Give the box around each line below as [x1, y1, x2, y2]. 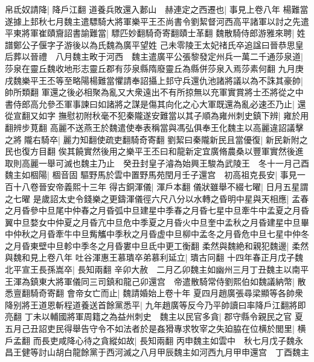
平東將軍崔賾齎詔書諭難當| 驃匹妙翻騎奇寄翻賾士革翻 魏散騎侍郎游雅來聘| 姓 [5, 27, 306, 39]
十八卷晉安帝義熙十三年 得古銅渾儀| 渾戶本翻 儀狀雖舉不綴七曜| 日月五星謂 [13, 180, 309, 192]
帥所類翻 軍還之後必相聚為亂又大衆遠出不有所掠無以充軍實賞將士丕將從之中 [5, 86, 304, 98]
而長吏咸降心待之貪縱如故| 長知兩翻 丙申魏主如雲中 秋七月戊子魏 [33, 334, 295, 346]
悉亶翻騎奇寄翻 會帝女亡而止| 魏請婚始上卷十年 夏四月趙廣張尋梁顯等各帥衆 [5, 287, 303, 299]
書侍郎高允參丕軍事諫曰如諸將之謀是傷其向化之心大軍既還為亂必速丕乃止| [5, 97, 295, 110]
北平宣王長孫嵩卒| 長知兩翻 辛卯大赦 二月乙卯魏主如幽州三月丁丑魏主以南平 [5, 263, 309, 276]
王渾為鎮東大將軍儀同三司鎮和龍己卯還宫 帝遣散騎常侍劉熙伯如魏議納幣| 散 [5, 275, 306, 287]
